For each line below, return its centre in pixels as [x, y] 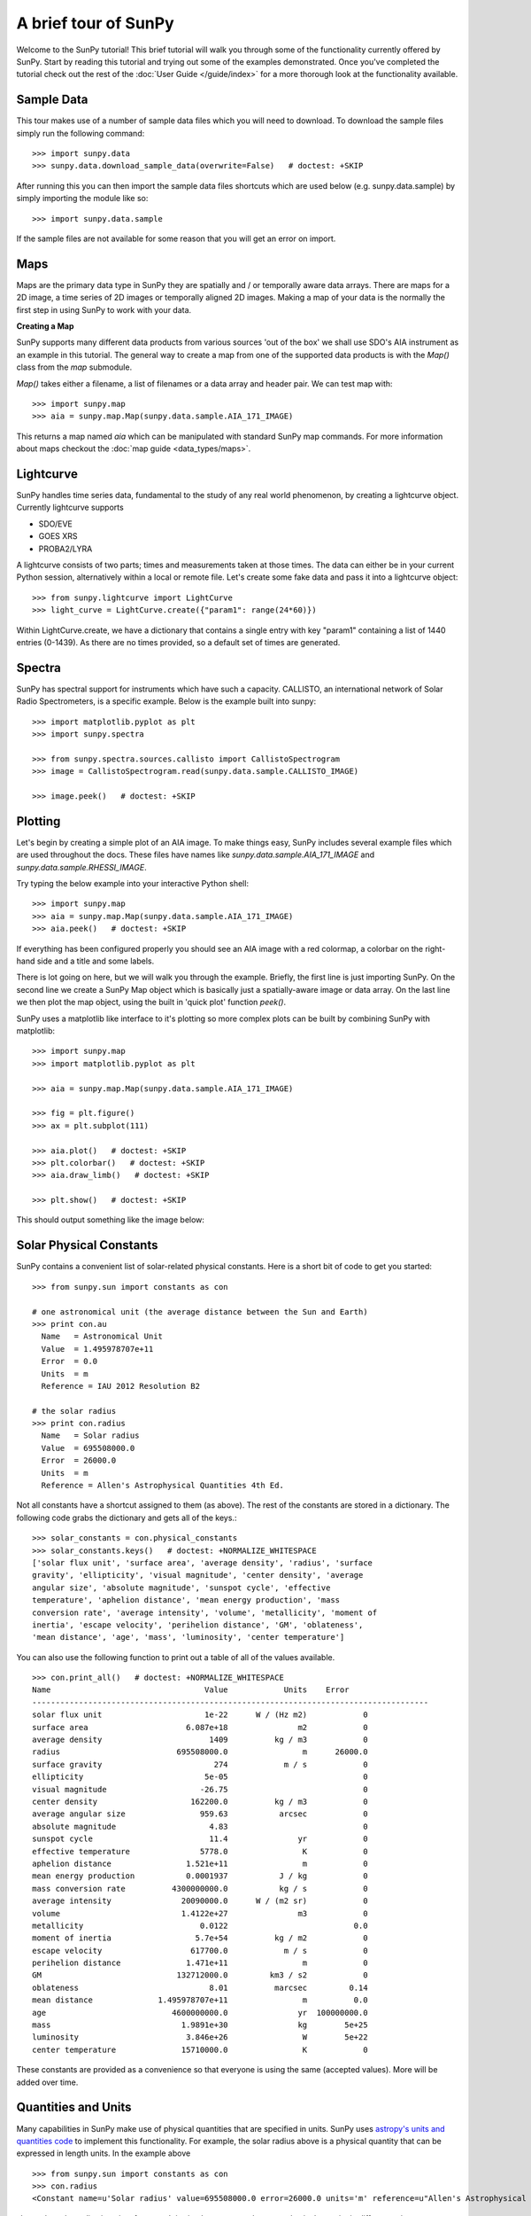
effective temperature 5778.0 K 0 [200, 1851]
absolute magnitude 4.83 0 [200, 1826]
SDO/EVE [55, 524]
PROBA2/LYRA [65, 549]
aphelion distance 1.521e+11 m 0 [200, 1863]
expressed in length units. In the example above [104, 2153]
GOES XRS [58, 536]
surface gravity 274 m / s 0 [200, 1764]
